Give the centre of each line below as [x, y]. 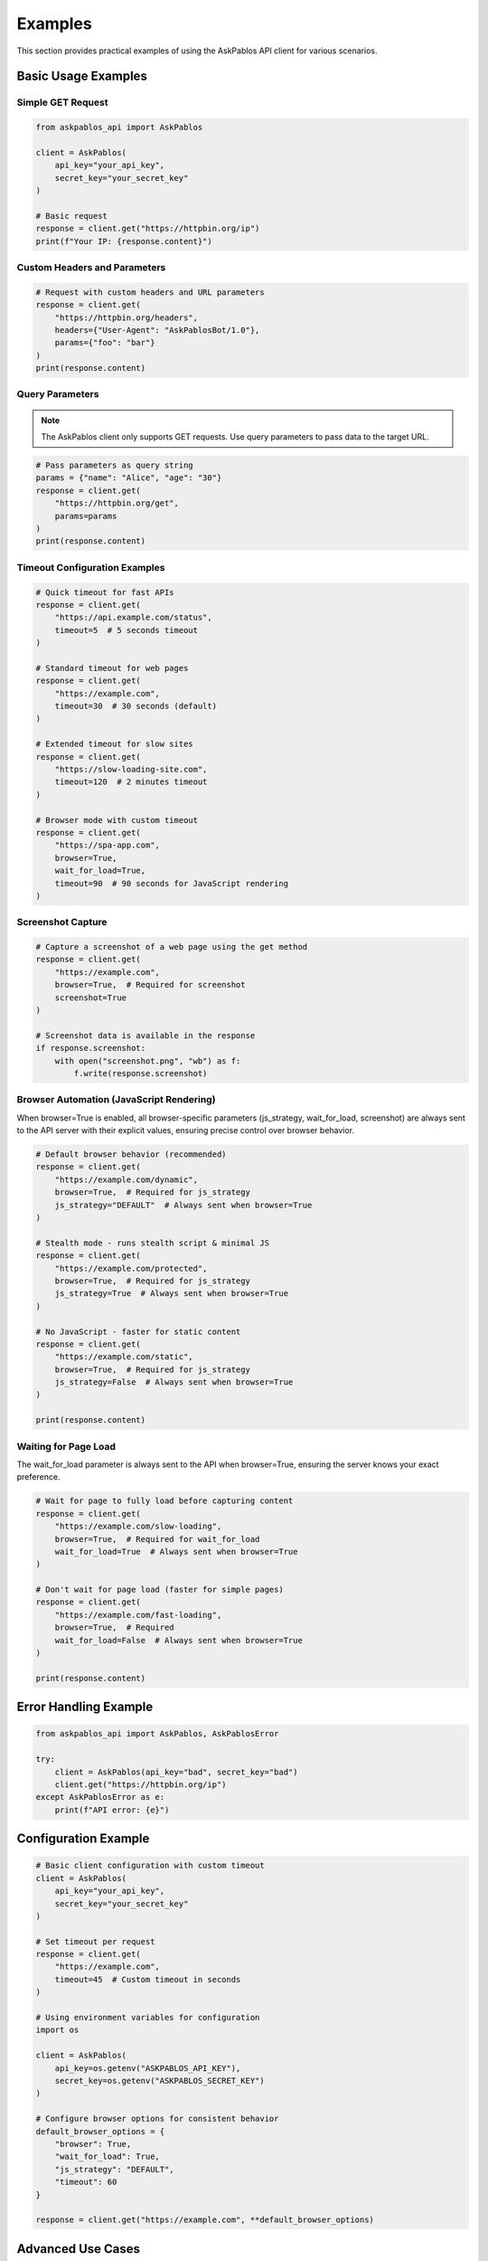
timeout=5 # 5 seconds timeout [127, 630]
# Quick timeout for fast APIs [105, 592]
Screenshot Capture [62, 922]
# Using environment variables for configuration [148, 2018]
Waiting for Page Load [66, 1446]
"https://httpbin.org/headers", [127, 317]
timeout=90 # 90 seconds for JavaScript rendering [172, 883]
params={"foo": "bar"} [105, 343]
